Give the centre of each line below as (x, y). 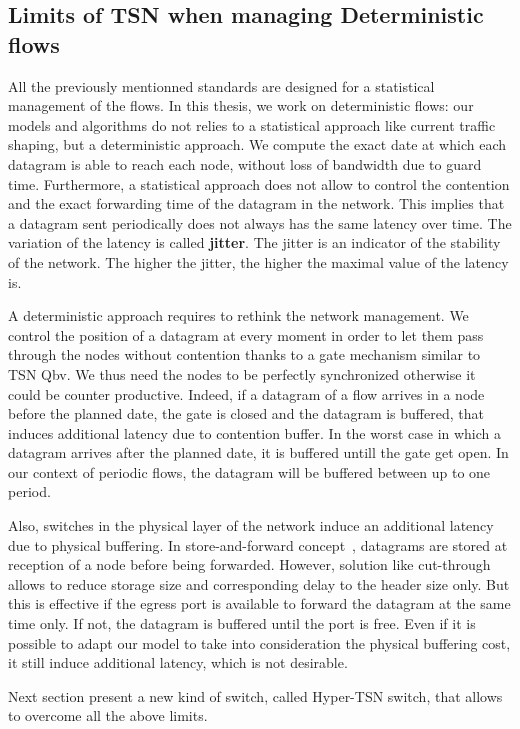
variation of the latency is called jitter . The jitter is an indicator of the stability (254, 242)
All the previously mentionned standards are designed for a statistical (221, 85)
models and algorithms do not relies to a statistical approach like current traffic (252, 124)
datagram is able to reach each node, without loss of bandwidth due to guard (245, 163)
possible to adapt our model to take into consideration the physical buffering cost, (259, 642)
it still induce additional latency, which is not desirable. (178, 662)
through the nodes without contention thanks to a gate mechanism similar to (244, 354)
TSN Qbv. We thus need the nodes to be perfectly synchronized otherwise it (242, 373)
